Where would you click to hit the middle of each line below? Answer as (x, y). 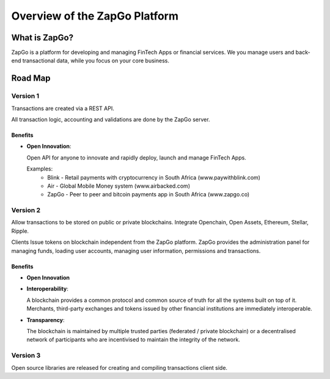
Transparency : (46, 320)
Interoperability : (47, 289)
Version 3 (26, 356)
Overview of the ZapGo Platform (95, 16)
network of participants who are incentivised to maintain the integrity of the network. (134, 340)
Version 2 (26, 210)
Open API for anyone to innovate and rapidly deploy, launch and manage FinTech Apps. (137, 157)
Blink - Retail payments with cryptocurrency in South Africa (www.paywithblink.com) (154, 177)
